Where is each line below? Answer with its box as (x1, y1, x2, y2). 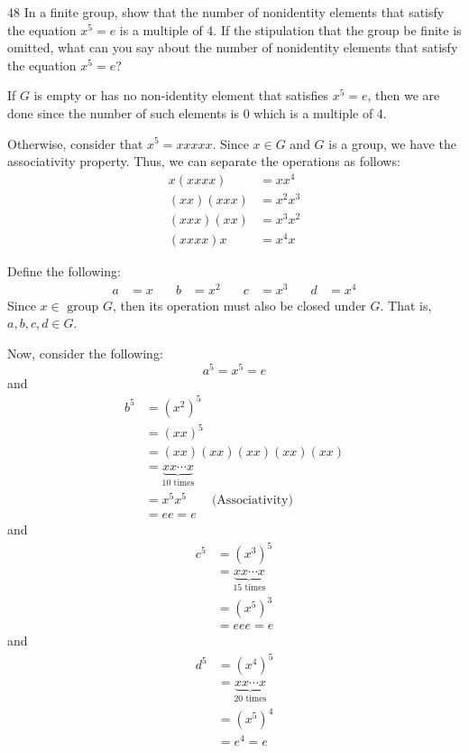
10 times (161, 479, 195, 488)
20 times (234, 694, 267, 704)
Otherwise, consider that (7, 134, 143, 153)
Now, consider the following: (7, 344, 163, 363)
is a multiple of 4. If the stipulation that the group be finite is (119, 20, 462, 39)
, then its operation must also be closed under (113, 295, 366, 314)
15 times (233, 583, 266, 593)
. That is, (380, 295, 432, 314)
